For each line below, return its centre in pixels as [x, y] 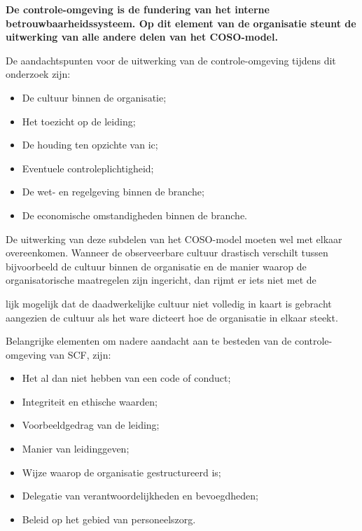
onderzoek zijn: [38, 74]
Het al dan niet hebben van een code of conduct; [126, 378]
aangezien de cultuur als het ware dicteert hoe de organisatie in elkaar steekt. [172, 317]
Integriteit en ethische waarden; [90, 401]
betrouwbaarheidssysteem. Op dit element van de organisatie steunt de [181, 23]
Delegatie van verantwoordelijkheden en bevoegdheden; [140, 496]
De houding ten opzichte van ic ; [90, 145]
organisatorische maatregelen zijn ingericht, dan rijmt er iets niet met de [161, 280]
